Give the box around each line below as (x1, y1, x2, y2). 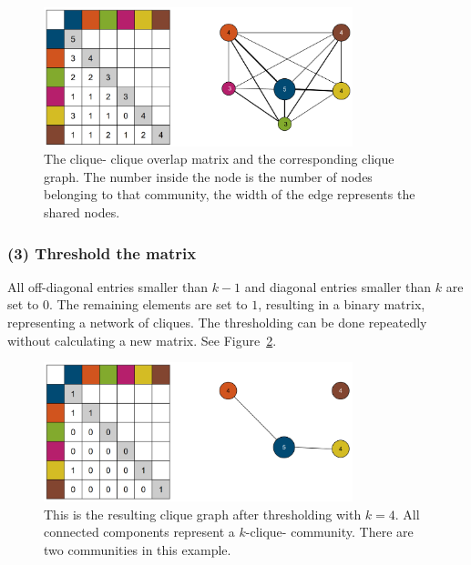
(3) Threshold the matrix (7, 241, 197, 264)
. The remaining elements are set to (48, 295, 248, 314)
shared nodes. (44, 203, 120, 222)
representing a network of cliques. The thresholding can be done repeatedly (7, 313, 427, 332)
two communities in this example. (44, 540, 231, 559)
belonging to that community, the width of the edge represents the (44, 185, 415, 204)
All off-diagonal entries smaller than (7, 277, 208, 296)
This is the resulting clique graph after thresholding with (44, 504, 362, 523)
